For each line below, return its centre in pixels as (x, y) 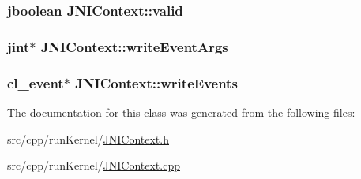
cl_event (36, 82)
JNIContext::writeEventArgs (134, 46)
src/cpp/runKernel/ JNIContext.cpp (94, 165)
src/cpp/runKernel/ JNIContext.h (88, 138)
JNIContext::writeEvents (156, 82)
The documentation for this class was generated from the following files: (181, 112)
